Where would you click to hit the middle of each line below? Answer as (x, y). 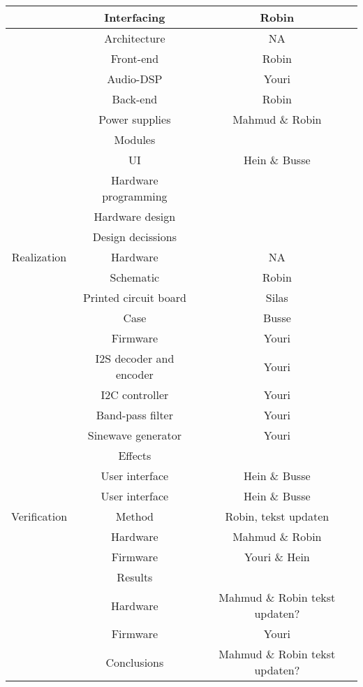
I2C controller (135, 395)
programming (135, 196)
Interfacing (135, 17)
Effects (135, 455)
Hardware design (135, 216)
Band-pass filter (134, 415)
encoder (134, 374)
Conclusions (135, 662)
